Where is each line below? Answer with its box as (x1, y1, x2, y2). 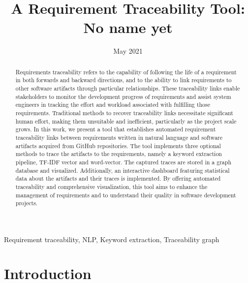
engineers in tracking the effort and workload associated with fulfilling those (15, 100, 210, 109)
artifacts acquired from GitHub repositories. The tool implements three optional (15, 141, 221, 150)
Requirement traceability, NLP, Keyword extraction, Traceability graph (4, 234, 219, 244)
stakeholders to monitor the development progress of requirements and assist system (15, 92, 231, 100)
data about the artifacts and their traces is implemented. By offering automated (15, 174, 221, 183)
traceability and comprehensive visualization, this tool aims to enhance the (15, 182, 208, 190)
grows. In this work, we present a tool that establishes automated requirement (15, 125, 216, 133)
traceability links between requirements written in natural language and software (15, 133, 223, 141)
